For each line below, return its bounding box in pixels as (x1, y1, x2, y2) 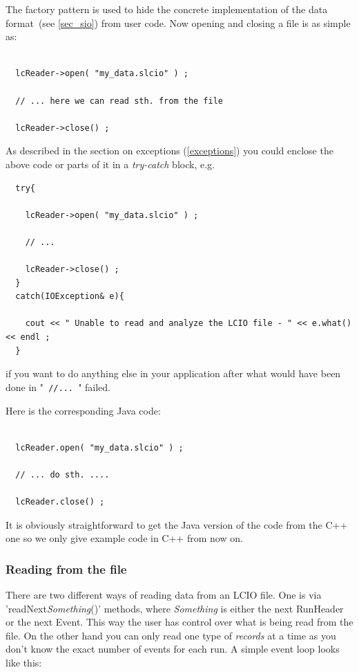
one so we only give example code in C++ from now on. (6, 531, 243, 545)
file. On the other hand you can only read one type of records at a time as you (6, 628, 336, 642)
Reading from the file (6, 560, 127, 577)
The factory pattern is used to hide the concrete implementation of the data (6, 2, 328, 16)
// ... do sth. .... (15, 469, 110, 480)
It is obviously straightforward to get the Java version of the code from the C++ (6, 517, 348, 532)
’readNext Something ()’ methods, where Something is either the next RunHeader (6, 601, 344, 615)
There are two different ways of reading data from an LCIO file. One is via (6, 588, 322, 602)
